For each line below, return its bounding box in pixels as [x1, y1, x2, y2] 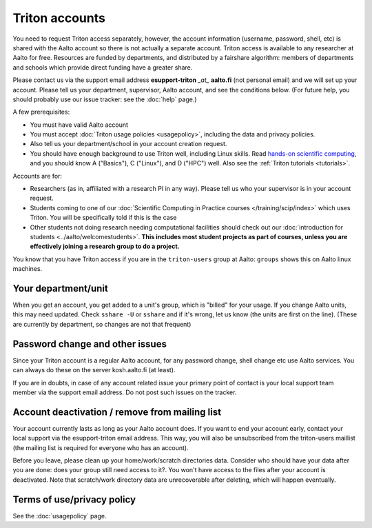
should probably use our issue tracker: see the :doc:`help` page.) [12, 95, 197, 103]
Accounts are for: [12, 172, 62, 180]
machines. [12, 265, 43, 273]
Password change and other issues [12, 338, 167, 349]
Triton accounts [12, 10, 106, 26]
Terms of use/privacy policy [12, 494, 136, 505]
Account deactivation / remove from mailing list [12, 406, 222, 418]
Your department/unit [12, 283, 108, 294]
